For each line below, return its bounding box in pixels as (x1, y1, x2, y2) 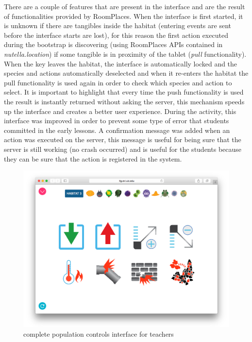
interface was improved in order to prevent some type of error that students (4, 115, 229, 126)
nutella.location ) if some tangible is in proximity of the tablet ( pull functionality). (4, 49, 247, 59)
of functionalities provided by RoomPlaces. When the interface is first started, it (4, 11, 243, 21)
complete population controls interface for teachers (23, 329, 174, 339)
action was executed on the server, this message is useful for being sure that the (4, 134, 241, 145)
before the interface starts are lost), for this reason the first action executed (4, 30, 228, 40)
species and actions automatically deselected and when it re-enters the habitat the (4, 68, 249, 78)
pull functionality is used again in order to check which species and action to (4, 77, 232, 87)
